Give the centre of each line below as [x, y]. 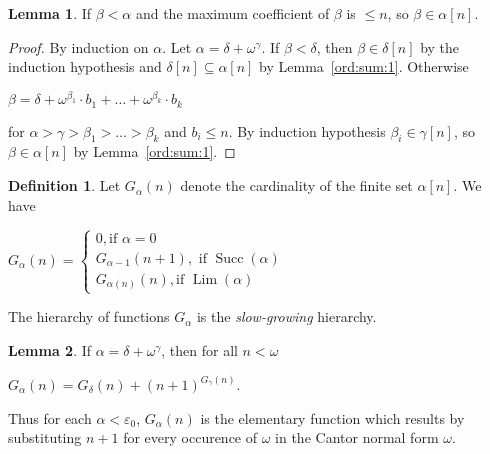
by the [440, 46]
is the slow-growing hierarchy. [286, 316]
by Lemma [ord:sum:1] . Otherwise [364, 66]
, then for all [199, 349]
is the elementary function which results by [332, 417]
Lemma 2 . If [50, 349]
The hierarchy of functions [89, 316]
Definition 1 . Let [64, 185]
